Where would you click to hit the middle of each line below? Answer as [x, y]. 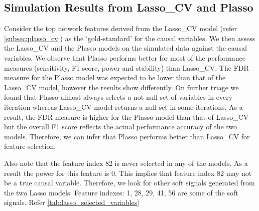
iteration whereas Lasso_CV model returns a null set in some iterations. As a [123, 107]
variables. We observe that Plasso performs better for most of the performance [125, 57]
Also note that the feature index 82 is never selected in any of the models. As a [126, 163]
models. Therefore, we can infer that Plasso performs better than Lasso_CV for [127, 136]
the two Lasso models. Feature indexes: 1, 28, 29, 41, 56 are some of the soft [121, 192]
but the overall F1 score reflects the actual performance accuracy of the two [121, 127]
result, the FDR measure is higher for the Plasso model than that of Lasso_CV [126, 117]
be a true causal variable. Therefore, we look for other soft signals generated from [129, 183]
